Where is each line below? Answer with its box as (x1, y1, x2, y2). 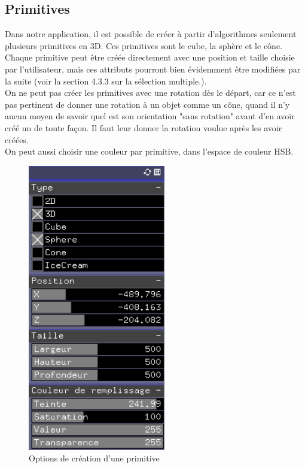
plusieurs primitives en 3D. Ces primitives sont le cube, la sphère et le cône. (5, 39, 283, 52)
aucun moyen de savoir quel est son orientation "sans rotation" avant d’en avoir (5, 110, 295, 122)
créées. (5, 133, 29, 146)
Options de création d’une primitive (29, 452, 160, 464)
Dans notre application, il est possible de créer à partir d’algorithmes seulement (5, 28, 297, 40)
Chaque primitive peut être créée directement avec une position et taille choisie (5, 51, 295, 64)
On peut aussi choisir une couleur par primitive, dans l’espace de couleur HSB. (5, 145, 294, 158)
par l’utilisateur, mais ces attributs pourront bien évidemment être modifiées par (5, 62, 301, 75)
